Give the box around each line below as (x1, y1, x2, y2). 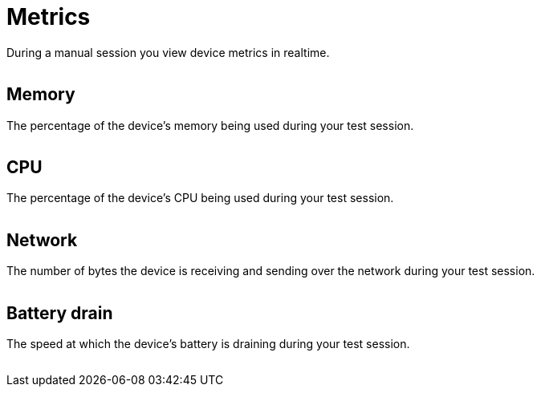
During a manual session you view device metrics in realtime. (6, 45, 330, 59)
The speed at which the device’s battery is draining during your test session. (6, 337, 410, 351)
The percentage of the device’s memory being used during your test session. (6, 118, 414, 132)
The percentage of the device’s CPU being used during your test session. (6, 191, 394, 205)
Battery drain (6, 302, 113, 323)
